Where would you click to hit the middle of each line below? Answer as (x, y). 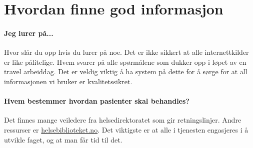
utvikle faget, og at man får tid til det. (63, 139)
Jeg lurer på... (29, 33)
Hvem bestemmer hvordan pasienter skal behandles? (97, 101)
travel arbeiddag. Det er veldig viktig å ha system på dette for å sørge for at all (126, 72)
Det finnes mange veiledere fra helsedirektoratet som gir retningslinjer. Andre (123, 120)
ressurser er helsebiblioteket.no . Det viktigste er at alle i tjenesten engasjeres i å (126, 129)
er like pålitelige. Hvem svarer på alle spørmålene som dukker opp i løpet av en (125, 62)
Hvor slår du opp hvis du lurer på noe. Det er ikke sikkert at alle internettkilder (126, 52)
